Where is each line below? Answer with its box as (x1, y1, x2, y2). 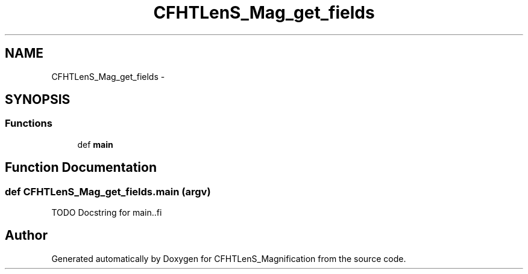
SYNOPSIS (5, 92, 71, 108)
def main (77, 139, 113, 150)
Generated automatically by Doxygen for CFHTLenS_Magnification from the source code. (51, 253, 406, 264)
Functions (5, 117, 52, 130)
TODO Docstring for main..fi (51, 207, 162, 218)
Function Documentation (5, 160, 157, 175)
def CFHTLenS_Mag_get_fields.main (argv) (5, 185, 211, 198)
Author (5, 228, 48, 243)
